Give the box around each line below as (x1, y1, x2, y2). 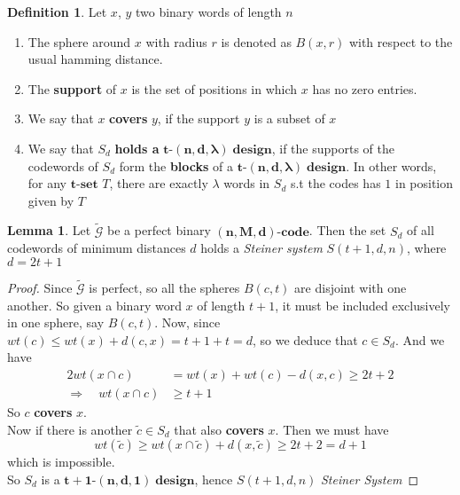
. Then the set (308, 221, 386, 240)
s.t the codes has (290, 174, 381, 192)
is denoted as (221, 32, 292, 51)
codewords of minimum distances (7, 239, 186, 257)
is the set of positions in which (131, 79, 298, 98)
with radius (145, 32, 207, 51)
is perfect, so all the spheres (89, 278, 240, 296)
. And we (394, 330, 445, 349)
